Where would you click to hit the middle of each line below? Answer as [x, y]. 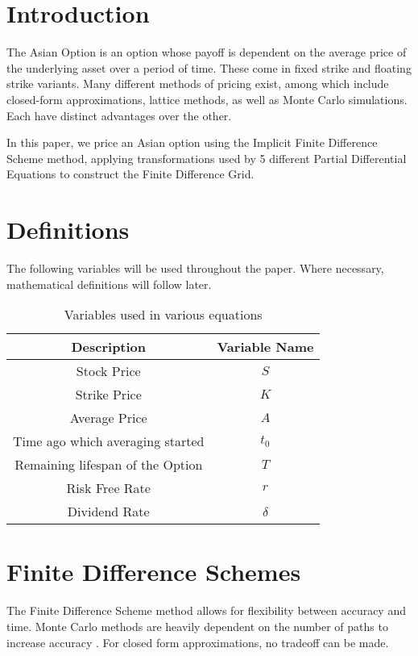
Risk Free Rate [108, 488]
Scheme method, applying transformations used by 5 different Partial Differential [207, 158]
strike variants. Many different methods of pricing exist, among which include [198, 84]
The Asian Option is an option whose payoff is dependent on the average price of [207, 52]
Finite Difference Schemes [154, 572]
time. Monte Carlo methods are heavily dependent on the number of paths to [197, 626]
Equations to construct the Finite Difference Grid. [130, 174]
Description [109, 347]
